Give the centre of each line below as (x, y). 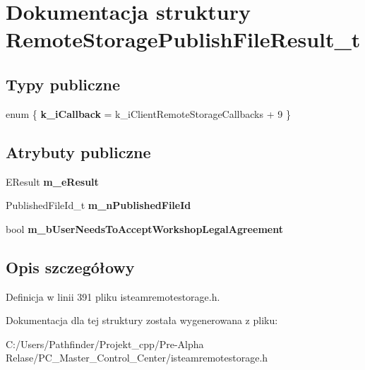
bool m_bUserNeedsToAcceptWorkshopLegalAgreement (144, 228)
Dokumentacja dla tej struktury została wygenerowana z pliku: (142, 320)
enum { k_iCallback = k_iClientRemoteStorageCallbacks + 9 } (148, 113)
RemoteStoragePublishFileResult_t (183, 39)
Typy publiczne (63, 84)
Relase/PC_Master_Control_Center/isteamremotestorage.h (137, 358)
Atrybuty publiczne (78, 151)
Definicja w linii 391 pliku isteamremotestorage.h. (113, 296)
